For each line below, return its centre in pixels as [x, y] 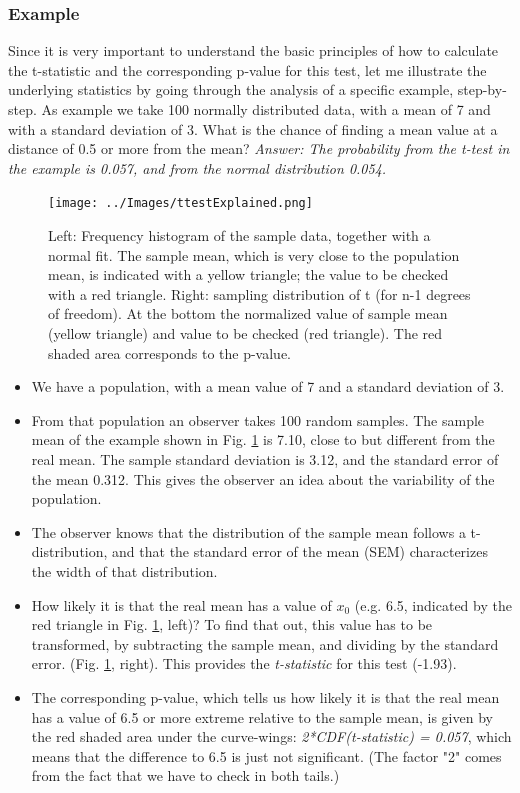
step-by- [482, 89]
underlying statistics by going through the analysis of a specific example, [231, 89]
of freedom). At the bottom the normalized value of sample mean [248, 313]
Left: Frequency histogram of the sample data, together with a [239, 235]
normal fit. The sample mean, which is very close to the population [254, 254]
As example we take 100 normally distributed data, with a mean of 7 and [266, 109]
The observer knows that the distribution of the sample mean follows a [248, 531]
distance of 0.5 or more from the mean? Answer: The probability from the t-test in [259, 148]
